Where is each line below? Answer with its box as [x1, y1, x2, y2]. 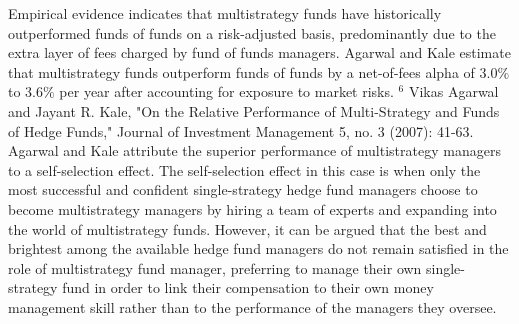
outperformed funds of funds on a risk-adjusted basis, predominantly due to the [8, 22, 496, 43]
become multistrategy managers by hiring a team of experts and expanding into [8, 198, 497, 219]
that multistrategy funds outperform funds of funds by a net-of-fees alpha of [8, 61, 475, 82]
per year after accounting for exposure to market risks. [59, 81, 394, 102]
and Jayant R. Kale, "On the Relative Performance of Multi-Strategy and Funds [8, 100, 500, 121]
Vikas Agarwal [408, 81, 499, 102]
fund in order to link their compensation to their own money [62, 277, 434, 298]
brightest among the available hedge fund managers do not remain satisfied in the [8, 238, 509, 259]
